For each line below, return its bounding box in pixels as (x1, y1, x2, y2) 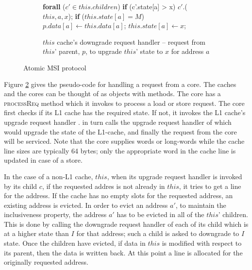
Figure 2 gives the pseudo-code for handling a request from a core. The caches (4, 79, 236, 89)
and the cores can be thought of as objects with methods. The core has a (4, 88, 221, 99)
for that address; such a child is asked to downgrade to (76, 228, 239, 238)
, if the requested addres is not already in (42, 181, 165, 191)
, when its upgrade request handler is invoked (107, 171, 242, 181)
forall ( (43, 1, 66, 11)
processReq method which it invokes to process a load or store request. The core (4, 98, 245, 108)
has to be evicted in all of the (117, 209, 204, 219)
